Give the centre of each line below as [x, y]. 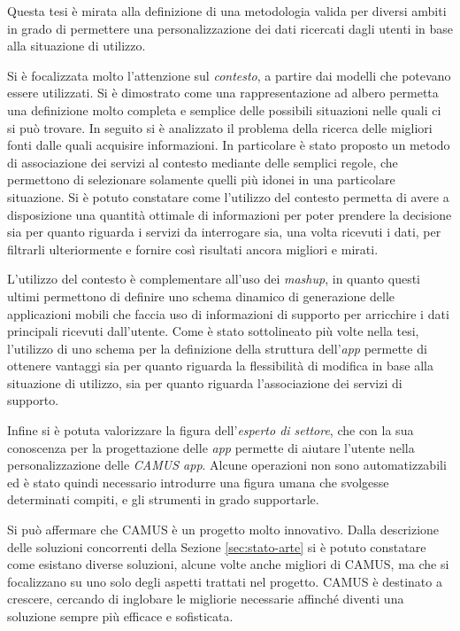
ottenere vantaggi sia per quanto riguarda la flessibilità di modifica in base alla [220, 366]
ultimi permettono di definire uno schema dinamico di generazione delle [201, 296]
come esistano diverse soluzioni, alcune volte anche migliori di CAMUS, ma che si [228, 564]
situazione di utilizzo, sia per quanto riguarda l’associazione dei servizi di [205, 382]
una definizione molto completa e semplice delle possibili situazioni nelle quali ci [224, 109]
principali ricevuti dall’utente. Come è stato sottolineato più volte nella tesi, [213, 331]
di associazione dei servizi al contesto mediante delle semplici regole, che [203, 162]
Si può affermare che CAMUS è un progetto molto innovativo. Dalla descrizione [223, 530]
